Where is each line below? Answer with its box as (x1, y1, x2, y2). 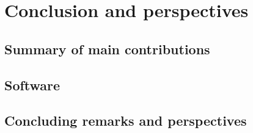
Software (4, 75, 61, 94)
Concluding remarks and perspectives (4, 111, 247, 130)
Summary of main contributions (4, 39, 210, 58)
